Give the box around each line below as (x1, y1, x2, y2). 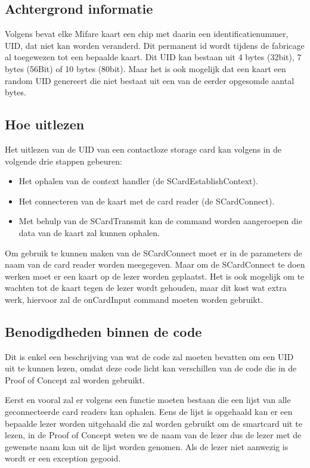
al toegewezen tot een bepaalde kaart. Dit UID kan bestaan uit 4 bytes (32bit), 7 (5, 51, 302, 63)
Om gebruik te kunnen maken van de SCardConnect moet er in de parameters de (5, 246, 302, 259)
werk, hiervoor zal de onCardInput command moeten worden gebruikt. (5, 293, 263, 305)
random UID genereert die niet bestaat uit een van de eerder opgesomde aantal (5, 74, 294, 86)
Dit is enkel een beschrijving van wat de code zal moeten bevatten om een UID (5, 350, 294, 362)
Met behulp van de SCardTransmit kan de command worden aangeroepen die (18, 215, 302, 227)
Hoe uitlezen (5, 115, 85, 134)
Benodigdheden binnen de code (5, 322, 202, 340)
